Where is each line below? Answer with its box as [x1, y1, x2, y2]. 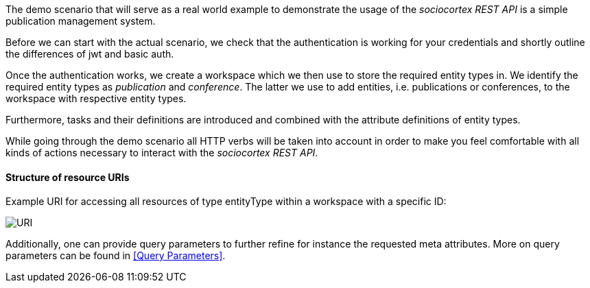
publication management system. [5, 15, 156, 27]
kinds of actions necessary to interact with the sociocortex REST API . [5, 147, 318, 158]
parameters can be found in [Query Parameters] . [5, 250, 226, 262]
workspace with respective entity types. [5, 93, 187, 104]
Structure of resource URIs [5, 171, 130, 183]
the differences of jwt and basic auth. [5, 48, 174, 60]
